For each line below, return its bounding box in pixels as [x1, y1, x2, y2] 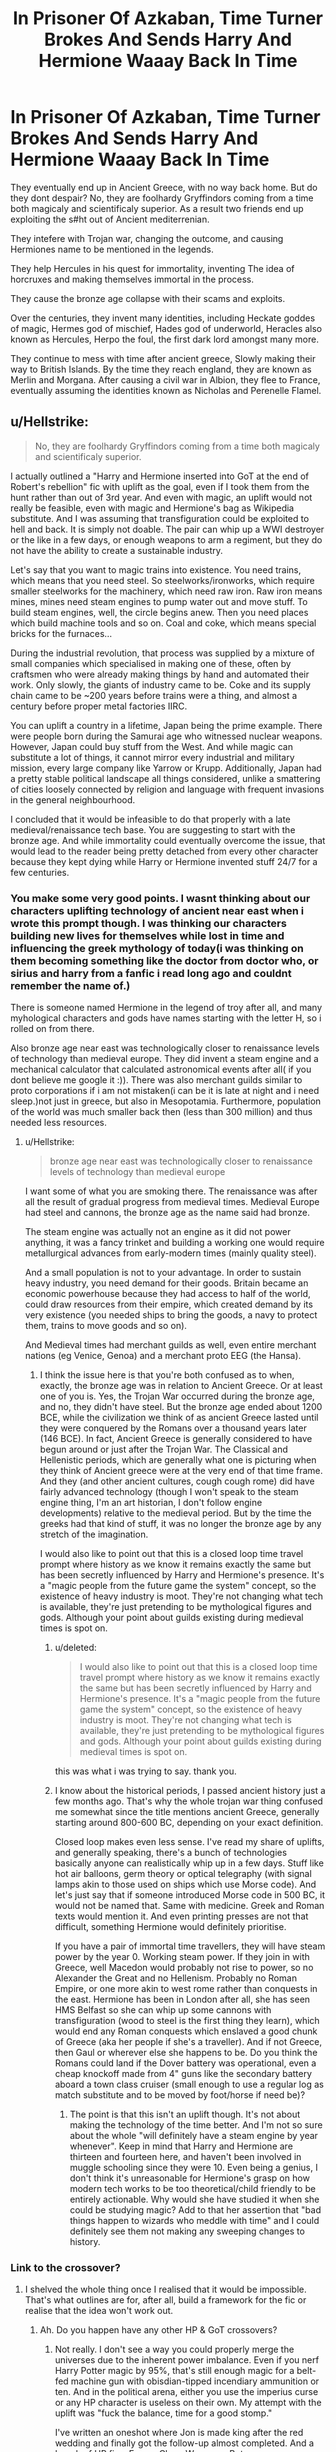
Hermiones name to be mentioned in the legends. [10, 243, 214, 255]
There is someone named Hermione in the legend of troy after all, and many [10, 1002, 323, 1014]
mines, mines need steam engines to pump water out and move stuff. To [10, 595, 308, 607]
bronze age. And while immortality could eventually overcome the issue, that [10, 834, 326, 846]
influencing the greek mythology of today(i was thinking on [10, 941, 304, 955]
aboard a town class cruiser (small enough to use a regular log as [54, 2078, 325, 2091]
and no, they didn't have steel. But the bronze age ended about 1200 [39, 1401, 323, 1413]
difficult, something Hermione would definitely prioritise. [54, 1921, 287, 1933]
